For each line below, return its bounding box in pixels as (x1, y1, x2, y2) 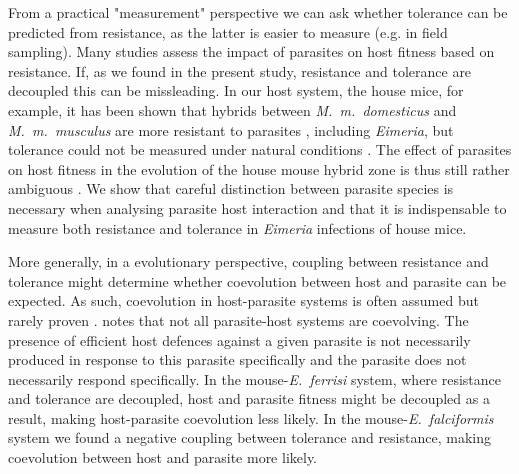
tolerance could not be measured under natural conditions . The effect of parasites (8, 139, 512, 160)
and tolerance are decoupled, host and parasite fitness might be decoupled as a (8, 388, 490, 409)
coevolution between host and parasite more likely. (8, 447, 318, 468)
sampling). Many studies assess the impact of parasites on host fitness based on (8, 41, 495, 62)
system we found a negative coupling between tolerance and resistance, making (8, 427, 491, 448)
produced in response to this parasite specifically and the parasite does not (8, 349, 467, 370)
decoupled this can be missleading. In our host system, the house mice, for (8, 80, 464, 101)
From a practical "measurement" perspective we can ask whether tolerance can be (8, 2, 508, 22)
